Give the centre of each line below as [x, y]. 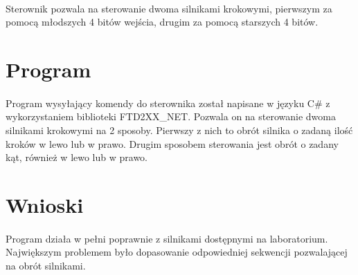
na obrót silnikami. [46, 265]
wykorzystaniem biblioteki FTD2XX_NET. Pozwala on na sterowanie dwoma [171, 116]
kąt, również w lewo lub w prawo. [77, 157]
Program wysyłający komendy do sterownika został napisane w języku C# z [168, 103]
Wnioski [45, 204]
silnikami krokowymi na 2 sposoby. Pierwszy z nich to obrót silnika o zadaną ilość [179, 130]
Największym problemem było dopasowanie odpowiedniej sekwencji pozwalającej [177, 252]
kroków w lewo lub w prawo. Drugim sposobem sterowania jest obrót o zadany [172, 143]
